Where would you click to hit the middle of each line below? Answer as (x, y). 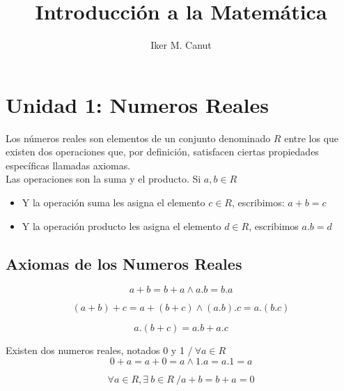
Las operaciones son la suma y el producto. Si (103, 179)
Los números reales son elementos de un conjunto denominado (138, 138)
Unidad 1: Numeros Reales (137, 104)
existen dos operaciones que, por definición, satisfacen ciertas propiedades (162, 152)
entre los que (312, 138)
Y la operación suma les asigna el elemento (114, 202)
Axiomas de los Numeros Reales (124, 263)
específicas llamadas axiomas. (68, 165)
